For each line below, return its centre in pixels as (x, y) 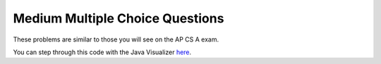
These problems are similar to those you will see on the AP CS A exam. (116, 39)
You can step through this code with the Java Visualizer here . (102, 52)
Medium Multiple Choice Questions (119, 18)
